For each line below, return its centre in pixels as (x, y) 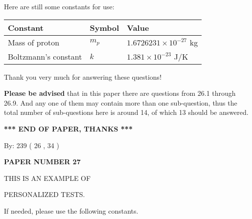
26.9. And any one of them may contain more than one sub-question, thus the (121, 102)
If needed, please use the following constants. (71, 210)
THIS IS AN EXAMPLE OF (47, 178)
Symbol (104, 27)
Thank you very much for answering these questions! (83, 77)
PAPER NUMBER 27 (42, 162)
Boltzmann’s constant (45, 56)
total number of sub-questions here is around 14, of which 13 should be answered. (126, 112)
